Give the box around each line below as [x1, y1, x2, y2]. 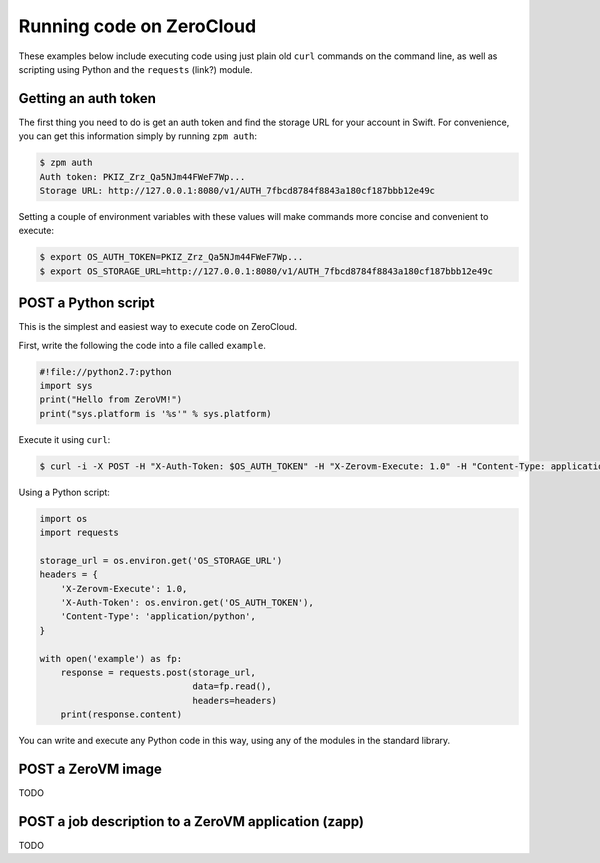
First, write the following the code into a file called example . [18, 339, 267, 351]
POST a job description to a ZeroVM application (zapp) [18, 813, 365, 830]
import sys [39, 380, 93, 392]
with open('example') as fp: [39, 653, 183, 664]
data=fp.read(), [192, 681, 272, 692]
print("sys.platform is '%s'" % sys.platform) [39, 408, 272, 419]
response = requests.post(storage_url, [60, 667, 257, 679]
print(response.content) [60, 709, 183, 720]
